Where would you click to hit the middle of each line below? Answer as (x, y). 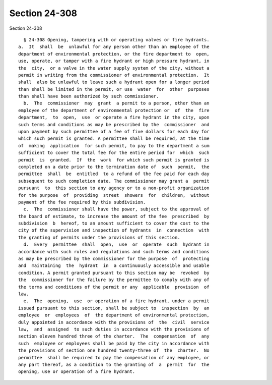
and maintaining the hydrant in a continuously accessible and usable (114, 266)
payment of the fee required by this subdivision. (82, 202)
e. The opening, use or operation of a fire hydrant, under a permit (116, 301)
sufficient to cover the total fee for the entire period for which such (114, 153)
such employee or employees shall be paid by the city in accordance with (114, 343)
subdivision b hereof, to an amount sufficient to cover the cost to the (114, 224)
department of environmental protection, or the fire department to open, (114, 54)
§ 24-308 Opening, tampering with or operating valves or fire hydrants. (116, 40)
